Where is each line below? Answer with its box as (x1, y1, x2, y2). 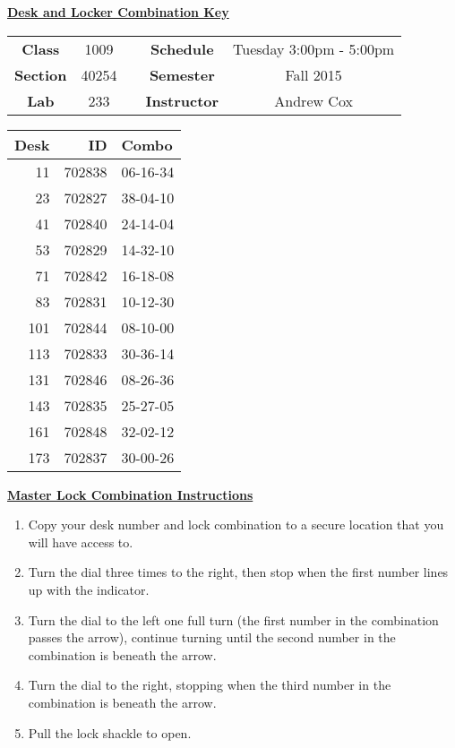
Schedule (150, 38, 214, 59)
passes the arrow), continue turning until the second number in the (28, 628, 396, 647)
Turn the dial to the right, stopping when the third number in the (28, 675, 391, 694)
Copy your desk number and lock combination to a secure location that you (28, 515, 444, 534)
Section (14, 64, 67, 85)
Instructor (145, 90, 219, 111)
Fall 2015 (285, 64, 342, 85)
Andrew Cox (274, 90, 353, 111)
